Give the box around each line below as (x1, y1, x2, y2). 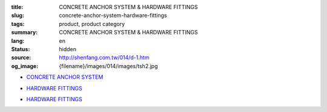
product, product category (59, 20, 125, 27)
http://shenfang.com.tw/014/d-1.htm (59, 54, 150, 61)
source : (11, 54, 31, 61)
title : (11, 4, 24, 10)
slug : (11, 12, 24, 19)
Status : (11, 45, 30, 52)
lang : (11, 37, 25, 45)
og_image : (11, 62, 39, 69)
